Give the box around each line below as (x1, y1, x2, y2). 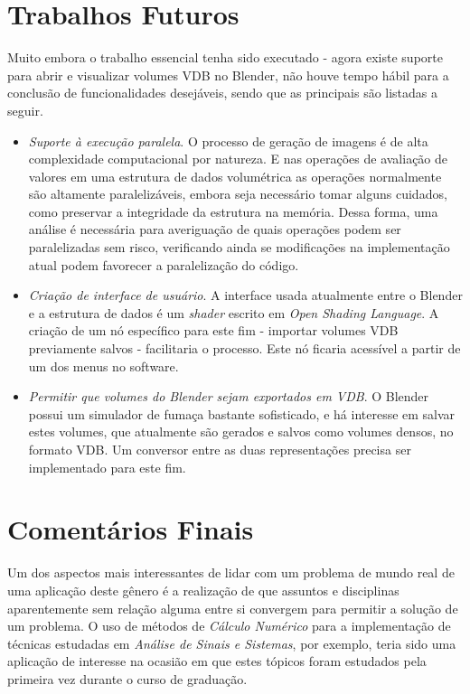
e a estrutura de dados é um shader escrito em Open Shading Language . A (28, 303, 439, 322)
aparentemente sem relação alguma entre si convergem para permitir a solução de (7, 598, 458, 617)
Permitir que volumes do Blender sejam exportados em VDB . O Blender (28, 387, 429, 406)
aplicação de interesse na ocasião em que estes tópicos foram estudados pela (7, 652, 427, 671)
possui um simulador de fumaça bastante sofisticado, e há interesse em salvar (28, 404, 456, 423)
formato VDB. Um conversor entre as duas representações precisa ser (28, 440, 411, 458)
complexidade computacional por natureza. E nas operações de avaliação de (28, 149, 448, 168)
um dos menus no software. (28, 356, 179, 375)
